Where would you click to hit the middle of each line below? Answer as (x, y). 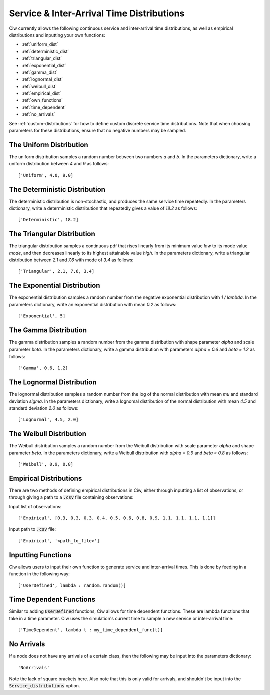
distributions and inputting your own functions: (57, 35)
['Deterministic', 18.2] (48, 220)
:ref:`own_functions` (42, 100)
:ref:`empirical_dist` (42, 93)
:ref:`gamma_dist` (40, 72)
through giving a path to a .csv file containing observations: (71, 497)
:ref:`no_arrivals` (39, 114)
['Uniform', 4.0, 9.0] (46, 175)
